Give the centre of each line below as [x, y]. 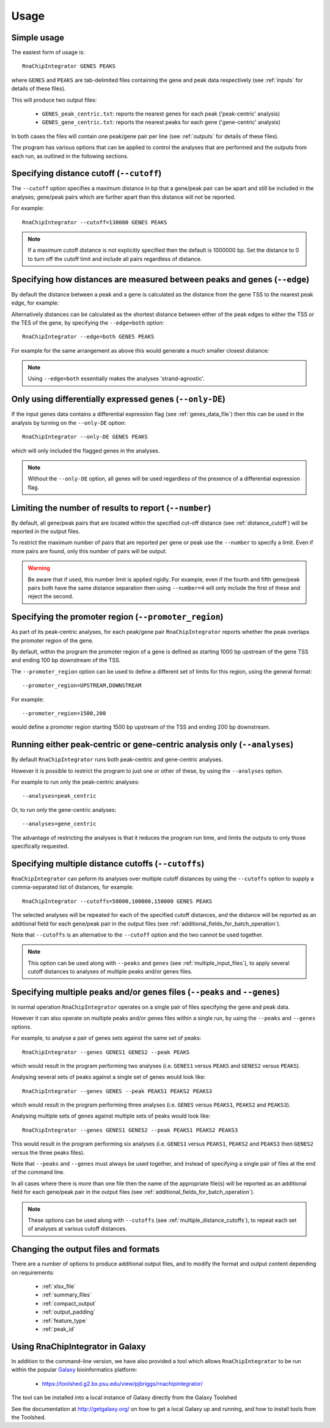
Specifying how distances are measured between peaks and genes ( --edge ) [160, 279]
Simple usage [38, 38]
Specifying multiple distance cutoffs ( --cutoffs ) [108, 863]
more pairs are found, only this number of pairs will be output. [89, 551]
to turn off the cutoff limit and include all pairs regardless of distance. [115, 259]
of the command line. [38, 1172]
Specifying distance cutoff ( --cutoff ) [86, 173]
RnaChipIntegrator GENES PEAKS [69, 66]
